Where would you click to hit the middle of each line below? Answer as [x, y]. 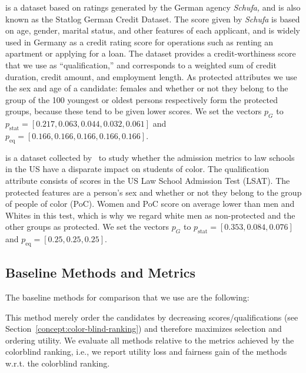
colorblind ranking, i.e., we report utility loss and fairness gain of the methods [146, 351]
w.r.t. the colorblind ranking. [58, 363]
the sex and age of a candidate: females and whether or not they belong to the [147, 88]
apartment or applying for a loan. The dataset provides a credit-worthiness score [151, 53]
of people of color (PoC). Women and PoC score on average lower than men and [150, 204]
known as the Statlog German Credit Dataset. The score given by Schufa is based [153, 19]
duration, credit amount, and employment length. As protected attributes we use [151, 76]
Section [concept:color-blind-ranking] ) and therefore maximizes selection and [144, 329]
